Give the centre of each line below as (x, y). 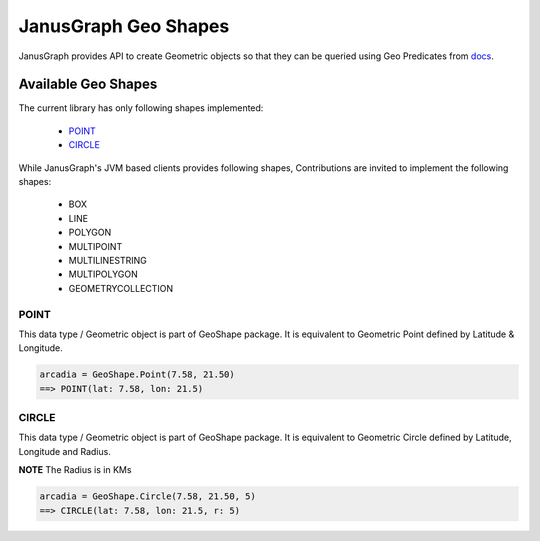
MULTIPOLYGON (103, 274)
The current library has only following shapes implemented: (141, 108)
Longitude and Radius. (65, 451)
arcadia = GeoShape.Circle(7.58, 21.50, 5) (148, 496)
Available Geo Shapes (88, 84)
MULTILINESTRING (107, 260)
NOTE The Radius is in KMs (75, 470)
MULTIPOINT (95, 246)
